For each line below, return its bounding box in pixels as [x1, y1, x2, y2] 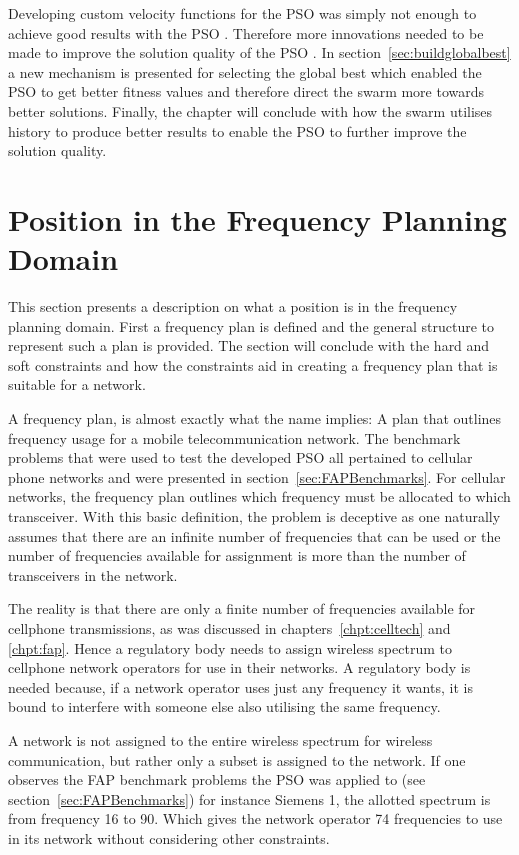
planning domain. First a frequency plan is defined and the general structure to [8, 315, 495, 336]
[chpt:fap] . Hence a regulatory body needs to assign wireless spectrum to [8, 637, 452, 658]
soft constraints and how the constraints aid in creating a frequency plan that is [8, 354, 498, 375]
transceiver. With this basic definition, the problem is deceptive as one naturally [8, 506, 501, 526]
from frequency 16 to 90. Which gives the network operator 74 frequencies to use [8, 808, 503, 829]
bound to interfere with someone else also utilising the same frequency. [8, 696, 441, 717]
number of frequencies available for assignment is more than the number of [8, 545, 466, 566]
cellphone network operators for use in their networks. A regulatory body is [8, 657, 471, 678]
